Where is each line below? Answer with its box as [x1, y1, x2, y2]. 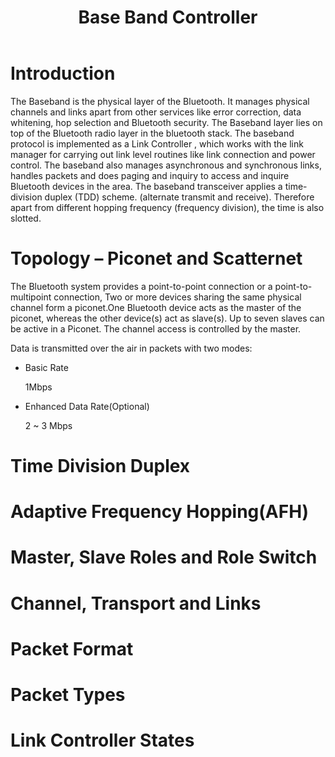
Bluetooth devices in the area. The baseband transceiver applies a [10, 180, 283, 192]
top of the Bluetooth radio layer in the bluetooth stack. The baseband [10, 127, 295, 139]
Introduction [10, 62, 116, 85]
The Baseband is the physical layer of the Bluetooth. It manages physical [10, 95, 310, 107]
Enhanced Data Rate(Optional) [24, 400, 150, 412]
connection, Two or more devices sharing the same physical [53, 291, 302, 303]
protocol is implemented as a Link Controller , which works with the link [10, 137, 304, 150]
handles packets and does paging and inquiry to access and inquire [10, 169, 290, 181]
